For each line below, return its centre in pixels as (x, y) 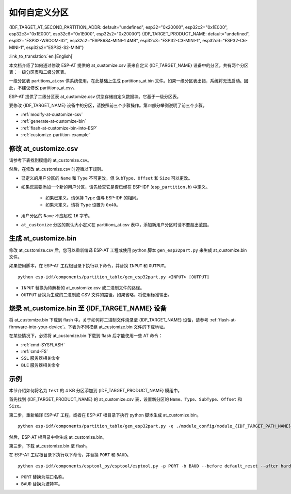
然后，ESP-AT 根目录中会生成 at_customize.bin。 (58, 437)
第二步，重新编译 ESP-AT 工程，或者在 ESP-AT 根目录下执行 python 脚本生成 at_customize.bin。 (105, 415)
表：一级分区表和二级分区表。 (39, 72)
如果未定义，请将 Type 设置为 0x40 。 (83, 205)
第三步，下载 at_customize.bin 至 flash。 (49, 446)
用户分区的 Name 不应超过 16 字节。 (57, 216)
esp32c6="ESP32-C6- (225, 41)
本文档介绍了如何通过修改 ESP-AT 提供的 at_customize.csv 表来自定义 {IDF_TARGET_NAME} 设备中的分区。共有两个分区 (129, 65)
